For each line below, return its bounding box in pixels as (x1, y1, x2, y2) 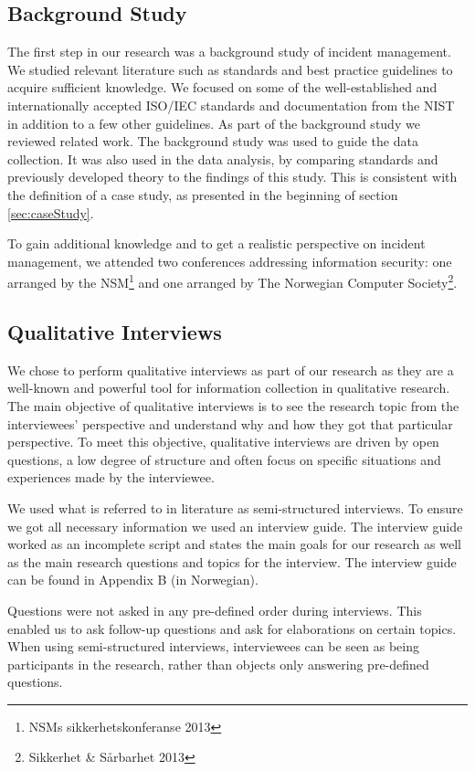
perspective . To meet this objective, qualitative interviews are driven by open (7, 432, 439, 451)
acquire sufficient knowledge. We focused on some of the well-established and (7, 78, 438, 97)
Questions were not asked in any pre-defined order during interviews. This (7, 600, 422, 619)
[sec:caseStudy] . (7, 203, 94, 222)
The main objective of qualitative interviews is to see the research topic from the (7, 396, 459, 415)
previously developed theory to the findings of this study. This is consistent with (7, 167, 458, 186)
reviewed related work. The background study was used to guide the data (7, 132, 418, 151)
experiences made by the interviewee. (7, 468, 215, 487)
